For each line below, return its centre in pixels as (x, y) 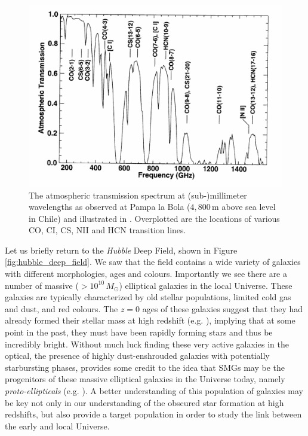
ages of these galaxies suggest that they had (223, 308)
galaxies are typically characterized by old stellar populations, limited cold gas (148, 297)
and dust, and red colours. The (61, 308)
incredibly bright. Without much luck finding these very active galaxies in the (147, 344)
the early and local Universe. (57, 426)
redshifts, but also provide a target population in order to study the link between (153, 414)
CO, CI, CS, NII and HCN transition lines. (107, 230)
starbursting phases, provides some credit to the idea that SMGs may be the (145, 367)
